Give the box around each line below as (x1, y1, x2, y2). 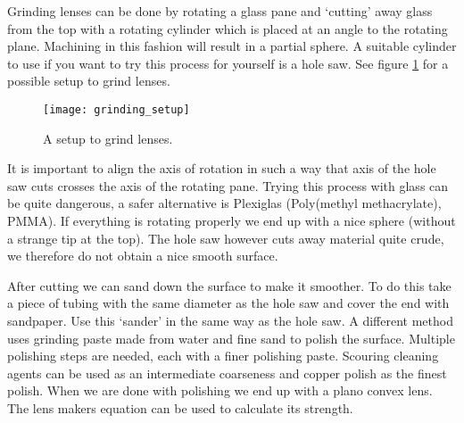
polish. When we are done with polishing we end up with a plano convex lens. (7, 381, 433, 400)
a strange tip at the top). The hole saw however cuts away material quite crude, (7, 228, 444, 247)
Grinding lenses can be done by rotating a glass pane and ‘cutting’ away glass (7, 2, 433, 20)
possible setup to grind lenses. (7, 71, 170, 90)
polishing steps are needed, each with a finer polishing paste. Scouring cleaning (7, 346, 439, 365)
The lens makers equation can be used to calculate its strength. (7, 398, 353, 417)
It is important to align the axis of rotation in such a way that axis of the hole (7, 159, 436, 178)
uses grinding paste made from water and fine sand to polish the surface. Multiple (7, 328, 455, 347)
